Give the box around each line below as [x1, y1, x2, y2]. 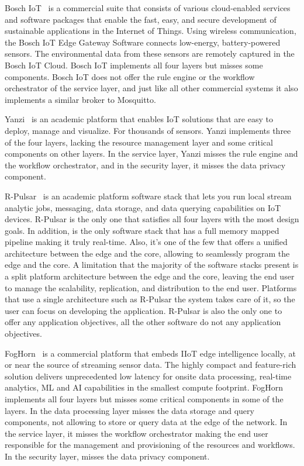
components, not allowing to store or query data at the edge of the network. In [5, 416, 288, 428]
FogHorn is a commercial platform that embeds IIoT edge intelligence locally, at [5, 347, 296, 359]
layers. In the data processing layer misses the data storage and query [5, 404, 254, 416]
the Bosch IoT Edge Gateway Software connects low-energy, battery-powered [5, 36, 281, 48]
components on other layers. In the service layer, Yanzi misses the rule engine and [5, 147, 298, 160]
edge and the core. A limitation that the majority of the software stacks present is [5, 258, 299, 271]
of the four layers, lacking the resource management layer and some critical [5, 136, 273, 148]
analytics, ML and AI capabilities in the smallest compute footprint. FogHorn [5, 381, 284, 393]
